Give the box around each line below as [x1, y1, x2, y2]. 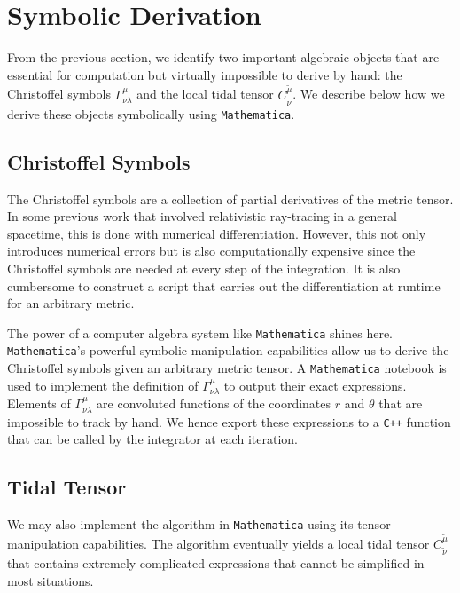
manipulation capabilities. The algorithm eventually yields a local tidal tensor [7, 534, 430, 552]
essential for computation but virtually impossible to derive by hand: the [7, 65, 402, 83]
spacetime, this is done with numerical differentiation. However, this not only [7, 224, 426, 242]
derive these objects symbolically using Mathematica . [7, 104, 295, 123]
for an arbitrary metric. [7, 294, 135, 312]
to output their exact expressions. [223, 376, 407, 394]
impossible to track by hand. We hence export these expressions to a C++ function [7, 412, 451, 431]
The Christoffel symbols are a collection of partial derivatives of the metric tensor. [7, 189, 454, 208]
